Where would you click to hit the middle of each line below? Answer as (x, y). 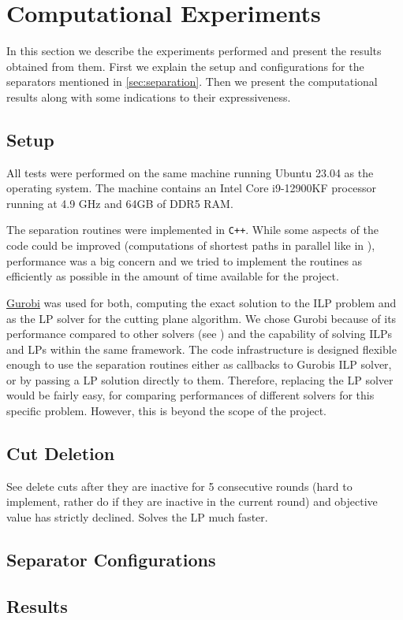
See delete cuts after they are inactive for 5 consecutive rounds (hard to (179, 486)
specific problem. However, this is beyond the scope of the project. (167, 411)
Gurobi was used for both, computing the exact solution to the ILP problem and (201, 302)
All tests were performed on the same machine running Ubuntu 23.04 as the (190, 172)
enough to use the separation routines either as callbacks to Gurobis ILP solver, (199, 364)
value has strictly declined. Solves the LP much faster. (137, 517)
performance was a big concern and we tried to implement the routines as (185, 260)
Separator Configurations (111, 560)
